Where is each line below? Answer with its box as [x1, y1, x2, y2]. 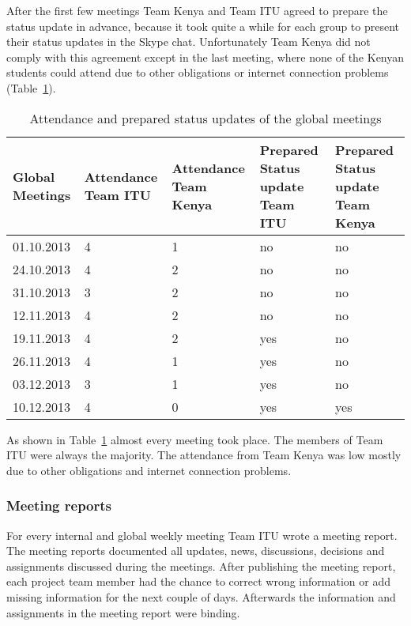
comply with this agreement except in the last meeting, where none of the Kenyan [6, 48, 405, 65]
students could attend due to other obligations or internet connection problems [6, 64, 389, 81]
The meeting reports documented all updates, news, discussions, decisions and [6, 542, 385, 559]
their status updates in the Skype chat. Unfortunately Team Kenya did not [6, 33, 371, 50]
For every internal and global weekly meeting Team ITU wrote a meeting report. [6, 526, 398, 543]
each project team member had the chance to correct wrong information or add [6, 573, 390, 590]
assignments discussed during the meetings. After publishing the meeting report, [6, 557, 396, 574]
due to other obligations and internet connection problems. [6, 462, 292, 478]
